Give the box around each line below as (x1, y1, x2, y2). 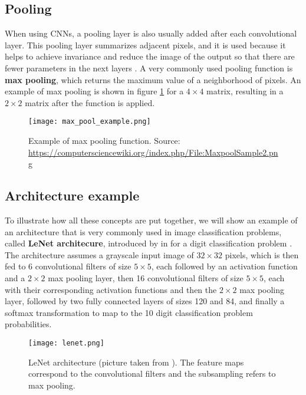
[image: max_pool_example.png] (28, 117, 151, 126)
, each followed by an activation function (151, 260, 298, 272)
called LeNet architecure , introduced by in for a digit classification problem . (5, 237, 292, 249)
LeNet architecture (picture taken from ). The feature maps (28, 355, 244, 368)
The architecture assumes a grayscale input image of (5, 248, 194, 261)
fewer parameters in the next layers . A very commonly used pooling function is (5, 61, 293, 74)
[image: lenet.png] (28, 338, 104, 347)
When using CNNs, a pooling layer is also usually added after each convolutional (5, 27, 297, 39)
